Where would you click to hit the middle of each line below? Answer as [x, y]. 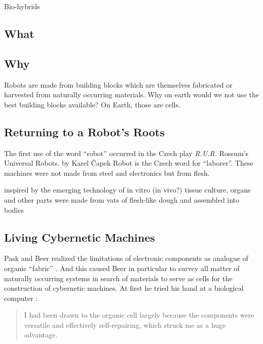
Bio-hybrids [22, 6]
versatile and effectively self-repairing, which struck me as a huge [125, 324]
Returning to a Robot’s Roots [84, 131]
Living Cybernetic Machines [80, 237]
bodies [14, 209]
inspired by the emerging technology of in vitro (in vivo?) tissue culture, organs [127, 190]
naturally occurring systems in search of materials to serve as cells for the [118, 278]
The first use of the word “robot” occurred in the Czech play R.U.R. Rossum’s [126, 153]
